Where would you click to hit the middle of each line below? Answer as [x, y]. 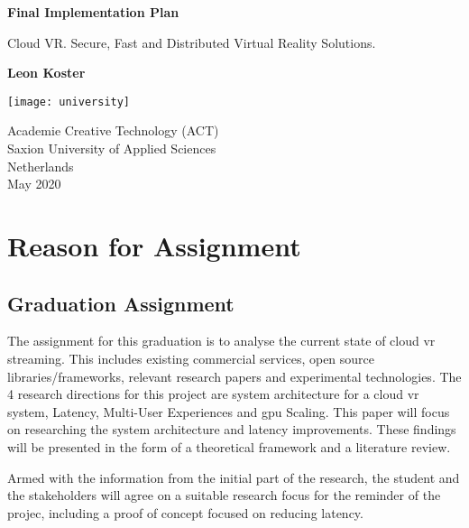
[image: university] [69, 102]
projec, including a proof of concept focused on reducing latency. [185, 512]
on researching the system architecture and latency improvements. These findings [232, 429]
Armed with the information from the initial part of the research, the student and [234, 477]
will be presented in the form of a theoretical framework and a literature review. [229, 446]
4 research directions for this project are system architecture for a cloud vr [213, 394]
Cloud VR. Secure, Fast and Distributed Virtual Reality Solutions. [192, 42]
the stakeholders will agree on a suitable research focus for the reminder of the [224, 495]
